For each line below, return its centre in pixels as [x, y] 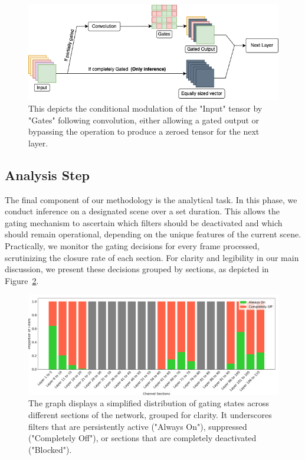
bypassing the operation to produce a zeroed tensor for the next [144, 131]
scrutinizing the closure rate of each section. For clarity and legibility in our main [152, 257]
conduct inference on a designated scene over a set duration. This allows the [142, 211]
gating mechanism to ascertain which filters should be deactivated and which [144, 222]
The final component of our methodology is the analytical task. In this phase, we [151, 199]
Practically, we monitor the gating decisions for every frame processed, [132, 246]
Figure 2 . [22, 280]
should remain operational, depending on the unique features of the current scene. [153, 234]
